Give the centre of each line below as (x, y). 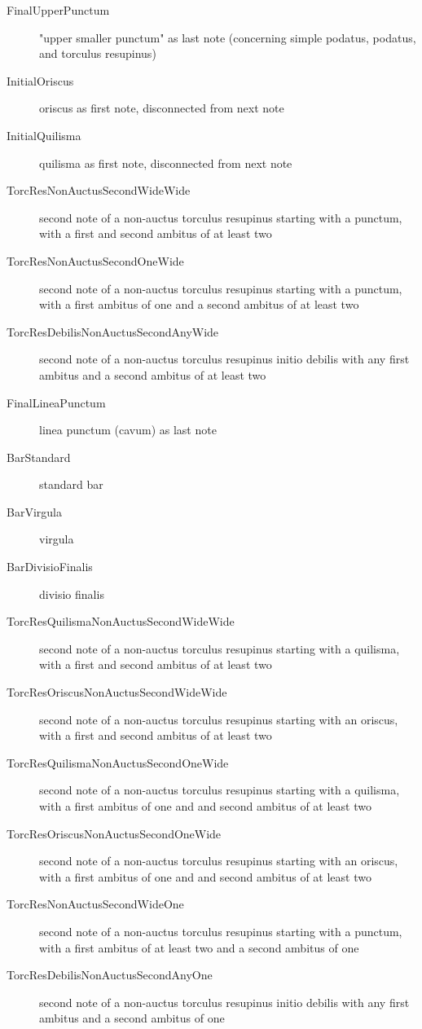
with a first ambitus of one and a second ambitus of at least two (199, 304)
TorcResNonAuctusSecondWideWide (99, 190)
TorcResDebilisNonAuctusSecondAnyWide (113, 331)
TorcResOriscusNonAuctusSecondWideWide (117, 692)
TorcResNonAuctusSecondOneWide (95, 260)
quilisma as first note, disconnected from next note (166, 163)
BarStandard (39, 457)
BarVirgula (34, 511)
